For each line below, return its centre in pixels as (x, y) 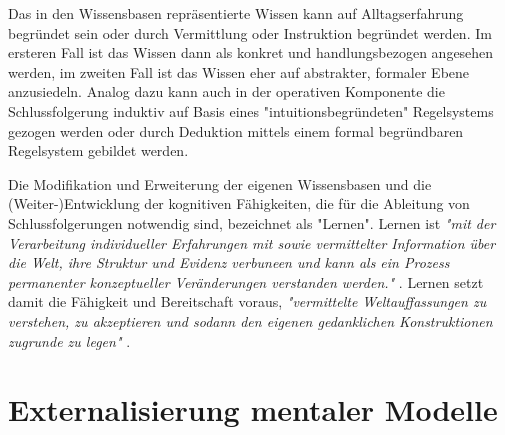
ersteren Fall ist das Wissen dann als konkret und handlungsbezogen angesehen (251, 52)
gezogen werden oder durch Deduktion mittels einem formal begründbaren (236, 130)
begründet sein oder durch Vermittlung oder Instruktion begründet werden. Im (250, 32)
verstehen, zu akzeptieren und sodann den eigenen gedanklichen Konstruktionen (250, 320)
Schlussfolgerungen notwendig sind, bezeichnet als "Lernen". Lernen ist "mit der (252, 222)
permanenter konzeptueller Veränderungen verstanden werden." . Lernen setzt (246, 281)
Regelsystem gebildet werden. (98, 150)
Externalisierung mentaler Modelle (253, 409)
